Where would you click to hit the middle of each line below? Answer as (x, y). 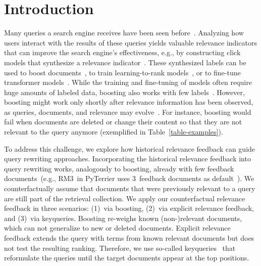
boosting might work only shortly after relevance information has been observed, (129, 102)
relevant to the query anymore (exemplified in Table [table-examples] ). (114, 132)
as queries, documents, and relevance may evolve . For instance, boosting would (128, 112)
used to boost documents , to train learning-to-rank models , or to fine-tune (122, 72)
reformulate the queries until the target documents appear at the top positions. (127, 258)
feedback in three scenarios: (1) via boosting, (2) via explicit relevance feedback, (129, 208)
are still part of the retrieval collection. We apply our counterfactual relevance (125, 198)
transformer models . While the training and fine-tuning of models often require (128, 82)
